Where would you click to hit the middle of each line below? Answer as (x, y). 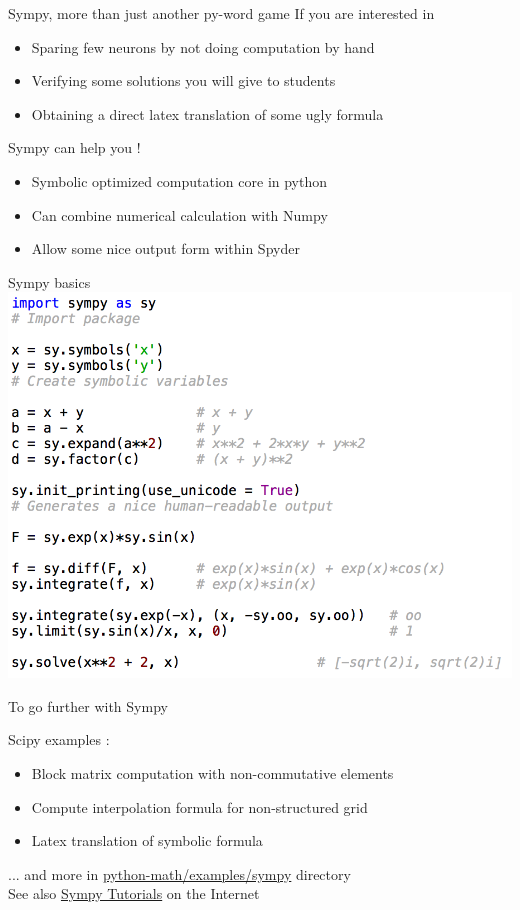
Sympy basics (49, 281)
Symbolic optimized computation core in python (179, 180)
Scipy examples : (59, 739)
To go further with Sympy (88, 705)
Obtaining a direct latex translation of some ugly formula (207, 113)
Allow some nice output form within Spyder (165, 248)
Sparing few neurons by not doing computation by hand (203, 46)
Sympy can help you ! (74, 147)
